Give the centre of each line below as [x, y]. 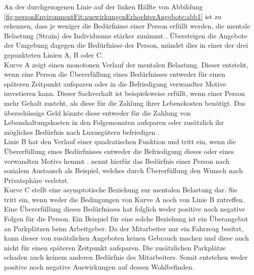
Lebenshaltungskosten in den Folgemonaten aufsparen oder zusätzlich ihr [114, 122]
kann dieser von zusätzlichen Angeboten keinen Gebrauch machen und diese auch [127, 238]
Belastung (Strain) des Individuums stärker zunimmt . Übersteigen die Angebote [126, 35]
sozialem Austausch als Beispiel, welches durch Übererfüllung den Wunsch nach [124, 170]
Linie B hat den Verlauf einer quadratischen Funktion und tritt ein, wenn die [120, 141]
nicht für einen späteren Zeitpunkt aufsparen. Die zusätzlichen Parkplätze [115, 247]
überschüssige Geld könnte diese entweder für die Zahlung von [98, 112]
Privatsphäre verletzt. [37, 180]
